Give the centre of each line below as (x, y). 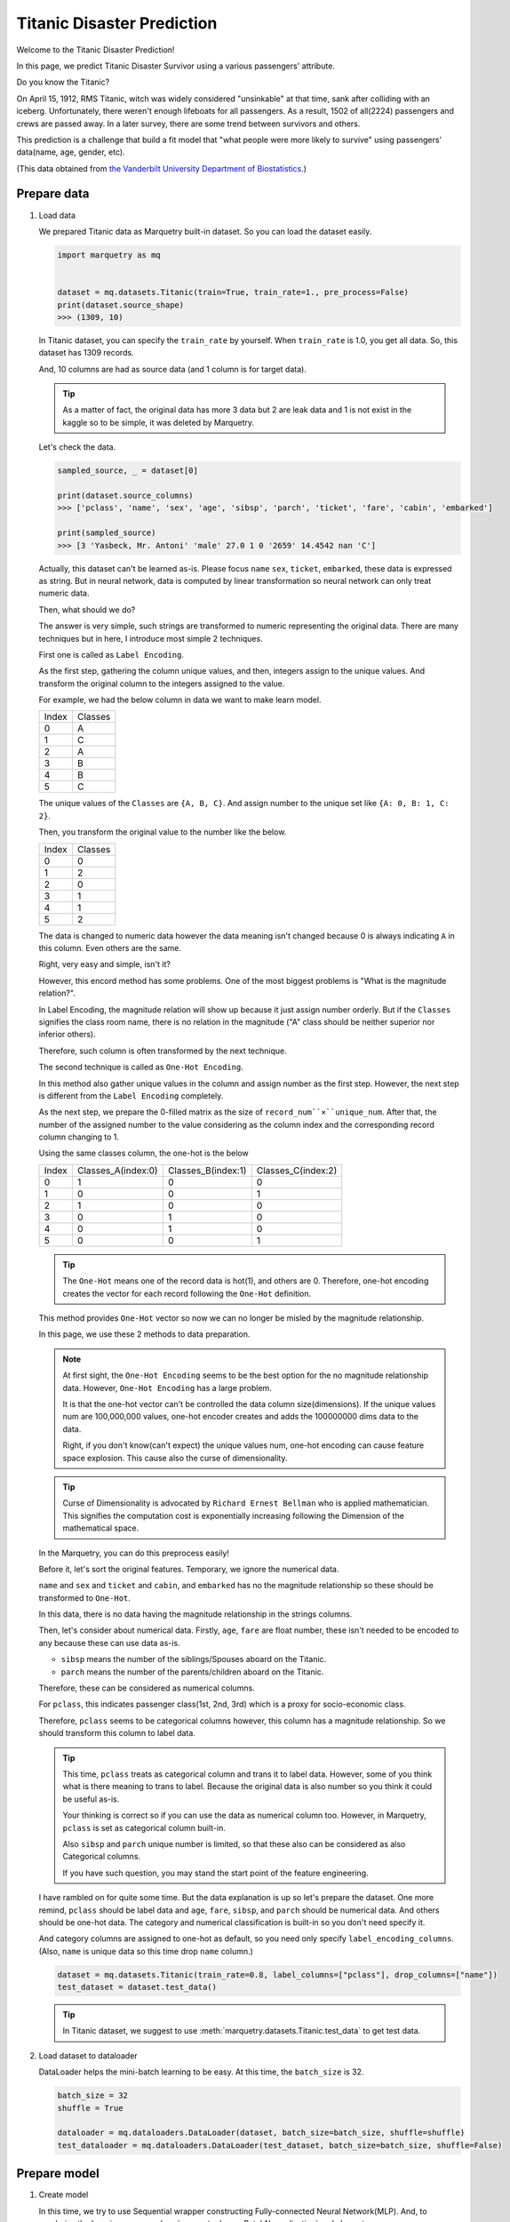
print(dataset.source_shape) (121, 305)
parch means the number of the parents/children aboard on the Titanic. (192, 1672)
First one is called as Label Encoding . (112, 654)
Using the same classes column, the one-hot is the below (143, 1153)
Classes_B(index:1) (207, 1171)
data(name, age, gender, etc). (71, 152)
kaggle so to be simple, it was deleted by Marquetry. (159, 422)
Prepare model (58, 2174)
